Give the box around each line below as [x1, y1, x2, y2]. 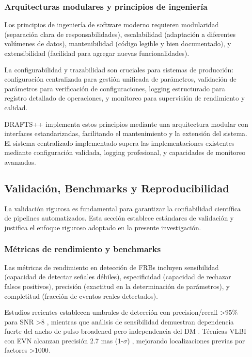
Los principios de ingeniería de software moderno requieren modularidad [4, 19, 219, 30]
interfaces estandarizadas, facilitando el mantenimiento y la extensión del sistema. [4, 128, 248, 138]
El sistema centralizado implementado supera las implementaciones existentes [4, 137, 235, 148]
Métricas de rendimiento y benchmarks [4, 243, 161, 255]
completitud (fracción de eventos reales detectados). [4, 290, 158, 301]
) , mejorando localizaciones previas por [127, 335, 245, 345]
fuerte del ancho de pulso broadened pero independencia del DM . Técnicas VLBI [4, 326, 247, 336]
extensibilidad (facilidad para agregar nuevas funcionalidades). [4, 48, 189, 58]
